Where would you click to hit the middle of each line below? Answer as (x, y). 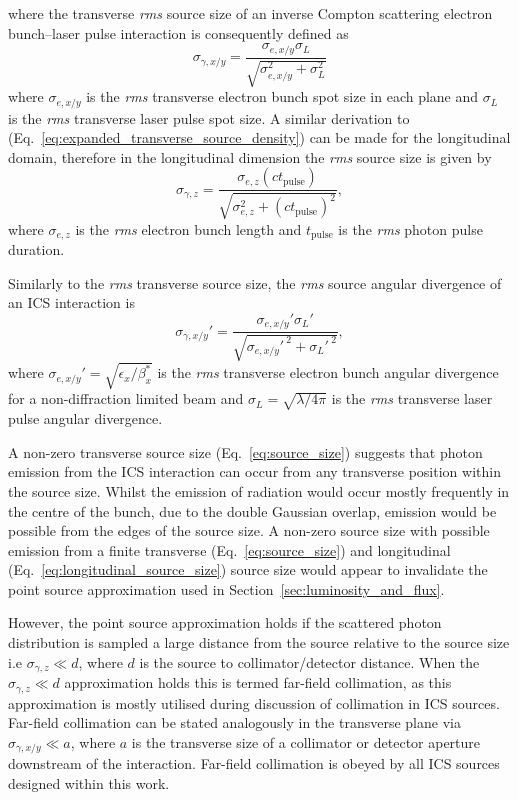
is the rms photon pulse (410, 228)
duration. (36, 249)
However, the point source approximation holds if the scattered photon (225, 622)
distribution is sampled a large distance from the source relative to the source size (259, 642)
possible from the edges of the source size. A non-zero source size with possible (249, 530)
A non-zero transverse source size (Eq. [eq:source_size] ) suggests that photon (245, 451)
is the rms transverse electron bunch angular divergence (328, 372)
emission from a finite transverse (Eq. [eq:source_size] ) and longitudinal (229, 549)
